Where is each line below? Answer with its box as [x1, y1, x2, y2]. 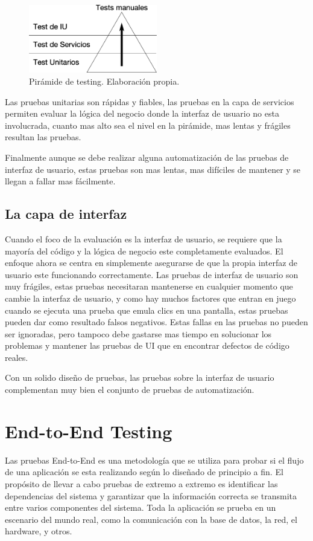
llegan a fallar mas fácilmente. [5, 175, 116, 187]
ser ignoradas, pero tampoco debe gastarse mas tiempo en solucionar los [5, 327, 272, 340]
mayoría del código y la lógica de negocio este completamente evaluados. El [5, 244, 283, 257]
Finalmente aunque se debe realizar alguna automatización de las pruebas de [5, 151, 289, 163]
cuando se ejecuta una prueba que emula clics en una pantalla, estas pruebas [5, 303, 288, 316]
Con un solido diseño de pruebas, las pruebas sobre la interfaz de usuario [5, 371, 274, 384]
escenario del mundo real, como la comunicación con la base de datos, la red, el [5, 513, 297, 525]
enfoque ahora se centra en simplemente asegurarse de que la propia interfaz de [5, 256, 298, 269]
